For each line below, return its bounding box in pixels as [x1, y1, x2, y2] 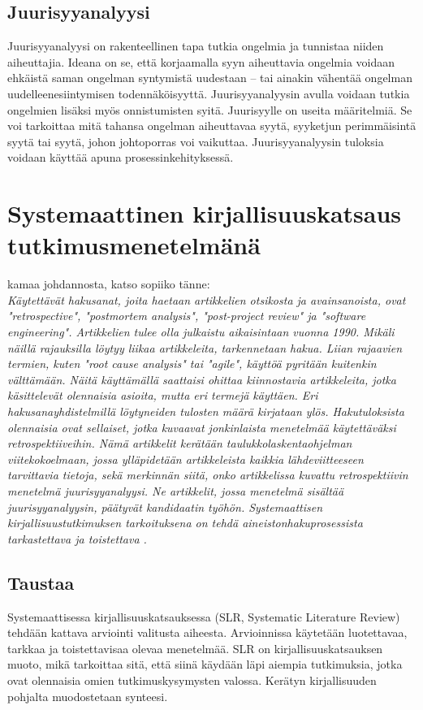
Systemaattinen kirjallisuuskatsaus [7, 197, 402, 230]
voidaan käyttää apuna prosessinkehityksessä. [7, 149, 234, 166]
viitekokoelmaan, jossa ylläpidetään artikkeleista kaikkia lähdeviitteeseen [7, 450, 364, 467]
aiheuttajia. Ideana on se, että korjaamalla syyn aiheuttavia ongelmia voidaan [7, 53, 395, 70]
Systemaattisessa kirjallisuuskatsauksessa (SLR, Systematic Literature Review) [7, 608, 400, 625]
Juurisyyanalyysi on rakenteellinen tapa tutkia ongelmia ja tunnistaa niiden [7, 37, 384, 54]
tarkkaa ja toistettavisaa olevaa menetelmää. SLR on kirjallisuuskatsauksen [7, 639, 383, 656]
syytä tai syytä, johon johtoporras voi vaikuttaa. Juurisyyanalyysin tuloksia [7, 132, 384, 149]
